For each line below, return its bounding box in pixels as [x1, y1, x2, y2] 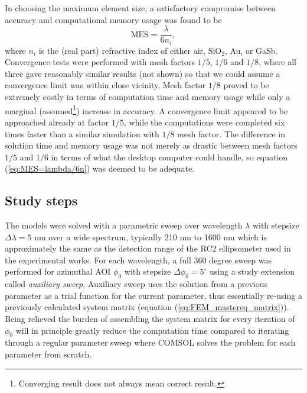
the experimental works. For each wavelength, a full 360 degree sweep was [5, 253, 272, 266]
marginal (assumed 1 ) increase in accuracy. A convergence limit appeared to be [5, 102, 288, 117]
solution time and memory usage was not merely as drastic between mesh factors [5, 139, 298, 152]
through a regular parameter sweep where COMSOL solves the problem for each [5, 336, 296, 349]
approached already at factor [5, 115, 109, 128]
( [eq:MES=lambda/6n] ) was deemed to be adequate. [5, 162, 195, 175]
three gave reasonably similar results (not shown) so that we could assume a [5, 67, 280, 79]
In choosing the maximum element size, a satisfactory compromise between [5, 2, 276, 14]
